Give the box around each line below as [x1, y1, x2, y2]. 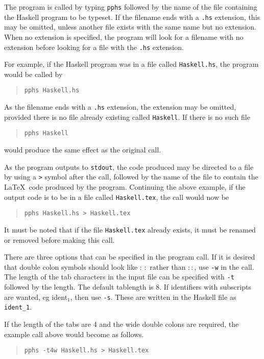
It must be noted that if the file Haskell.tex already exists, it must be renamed [4, 224, 256, 235]
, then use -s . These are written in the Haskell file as [70, 291, 236, 302]
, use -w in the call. [194, 261, 254, 272]
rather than [150, 261, 186, 272]
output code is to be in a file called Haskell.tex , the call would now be [4, 191, 229, 202]
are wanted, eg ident [4, 291, 68, 302]
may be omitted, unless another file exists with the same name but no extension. [4, 21, 256, 32]
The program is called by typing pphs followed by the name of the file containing [4, 2, 257, 12]
